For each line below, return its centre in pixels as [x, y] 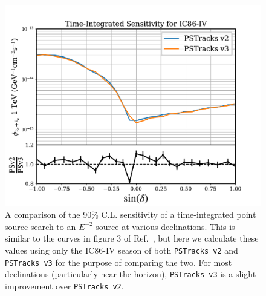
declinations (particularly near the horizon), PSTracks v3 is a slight [131, 274]
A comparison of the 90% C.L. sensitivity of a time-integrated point [131, 215]
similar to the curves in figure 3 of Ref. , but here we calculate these [132, 238]
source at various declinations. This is [165, 226]
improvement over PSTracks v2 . [64, 285]
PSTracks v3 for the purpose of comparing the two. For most [118, 262]
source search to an [41, 226]
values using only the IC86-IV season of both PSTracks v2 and [122, 250]
